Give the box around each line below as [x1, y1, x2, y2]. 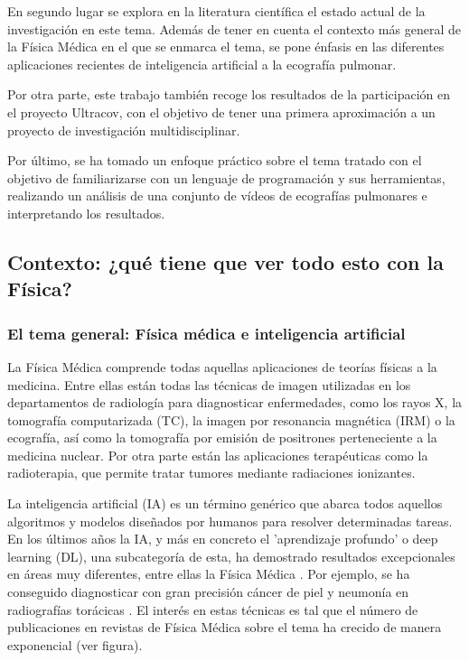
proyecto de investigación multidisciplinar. [7, 120, 240, 139]
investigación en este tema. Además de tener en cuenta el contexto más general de [7, 19, 461, 38]
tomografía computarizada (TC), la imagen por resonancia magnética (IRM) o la [7, 410, 455, 429]
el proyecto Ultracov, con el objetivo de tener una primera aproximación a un [7, 102, 436, 121]
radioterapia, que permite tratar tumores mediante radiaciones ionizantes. [7, 463, 416, 482]
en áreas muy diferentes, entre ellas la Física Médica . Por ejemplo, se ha [7, 564, 410, 583]
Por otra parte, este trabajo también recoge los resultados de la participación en [7, 85, 450, 104]
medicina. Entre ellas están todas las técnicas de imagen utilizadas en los [7, 375, 411, 394]
